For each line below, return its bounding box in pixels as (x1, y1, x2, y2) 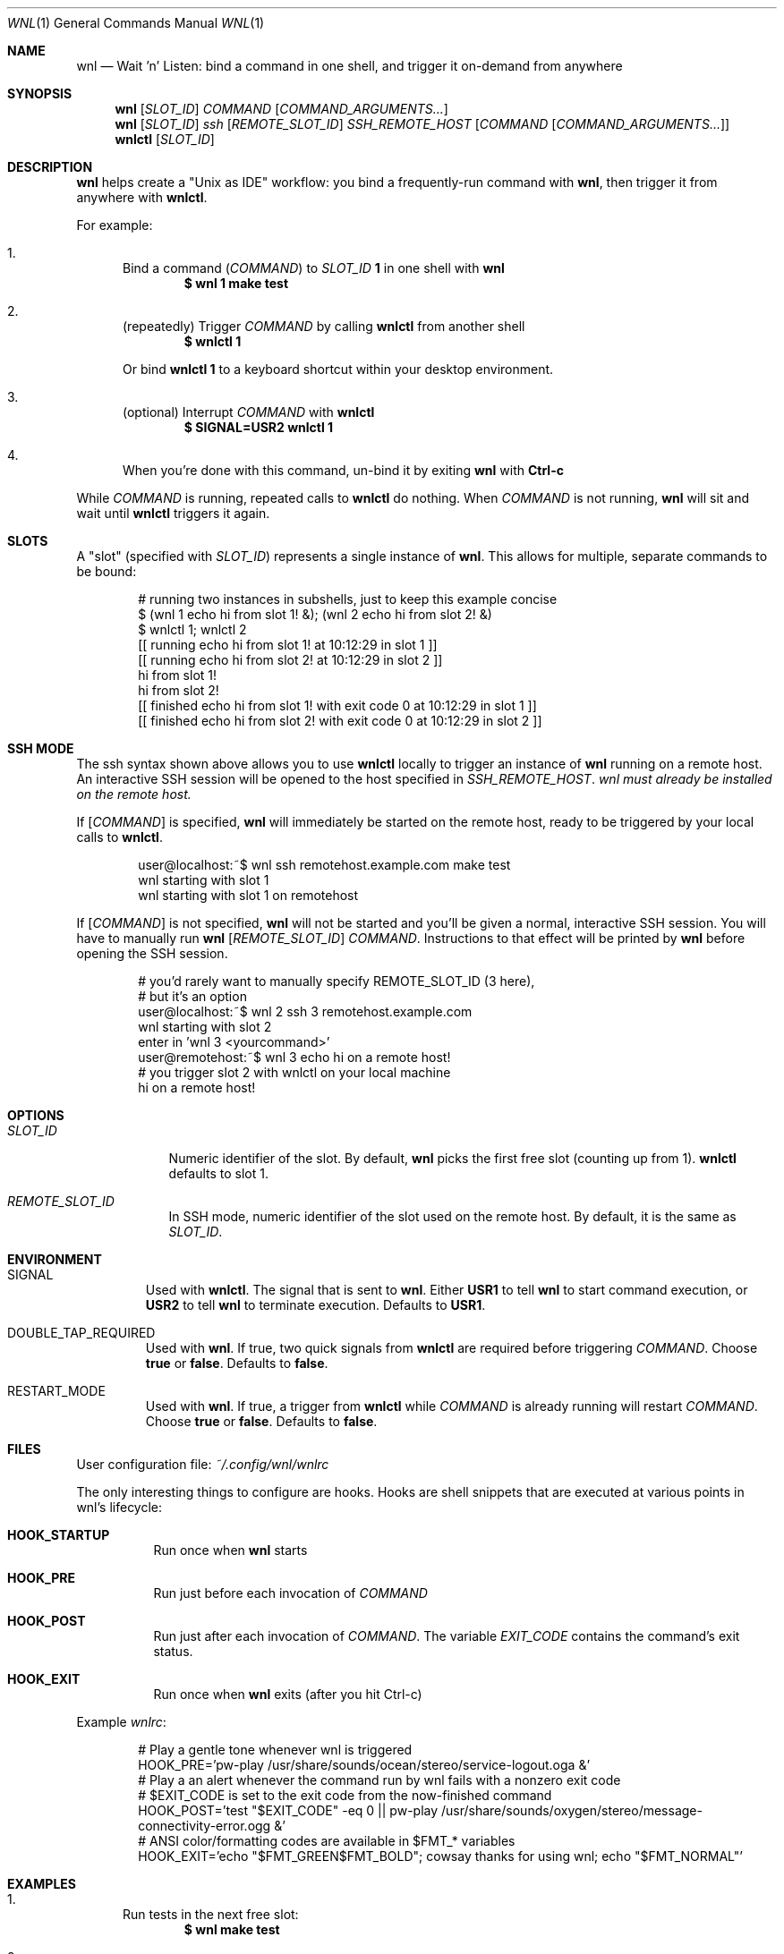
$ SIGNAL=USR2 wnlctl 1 (183, 420, 334, 435)
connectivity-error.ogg (138, 1818, 271, 1833)
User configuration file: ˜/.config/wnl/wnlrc (76, 1457, 329, 1472)
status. (153, 1644, 193, 1659)
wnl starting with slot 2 (138, 1019, 272, 1034)
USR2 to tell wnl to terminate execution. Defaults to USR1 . (145, 1297, 486, 1313)
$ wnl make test (183, 1922, 280, 1937)
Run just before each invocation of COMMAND (153, 1585, 428, 1601)
